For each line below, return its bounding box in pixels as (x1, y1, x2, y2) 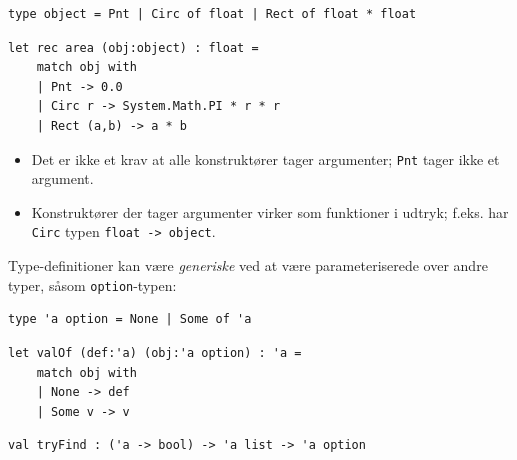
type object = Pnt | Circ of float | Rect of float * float (8, 7, 417, 21)
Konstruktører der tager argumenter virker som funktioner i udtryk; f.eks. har (31, 201, 509, 222)
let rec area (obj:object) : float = (8, 40, 259, 55)
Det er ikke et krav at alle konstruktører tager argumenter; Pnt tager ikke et (31, 148, 500, 169)
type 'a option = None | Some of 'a (8, 312, 252, 327)
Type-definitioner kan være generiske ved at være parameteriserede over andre (8, 255, 488, 276)
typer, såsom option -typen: (8, 274, 177, 295)
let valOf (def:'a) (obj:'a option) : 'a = (8, 345, 302, 360)
